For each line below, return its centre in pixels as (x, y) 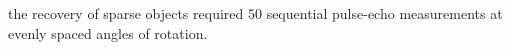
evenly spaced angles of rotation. (108, 32)
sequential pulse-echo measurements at (384, 13)
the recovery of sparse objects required (126, 13)
